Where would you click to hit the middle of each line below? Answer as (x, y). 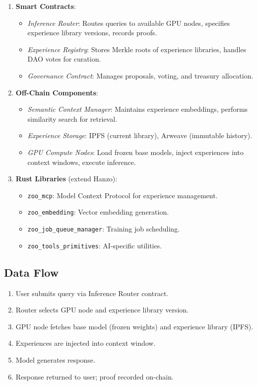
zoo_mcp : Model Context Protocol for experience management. (123, 195)
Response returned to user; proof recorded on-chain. (95, 376)
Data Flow (32, 272)
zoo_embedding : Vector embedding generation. (98, 212)
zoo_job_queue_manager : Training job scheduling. (104, 229)
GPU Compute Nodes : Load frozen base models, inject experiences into (135, 152)
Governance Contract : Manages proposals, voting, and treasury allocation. (140, 75)
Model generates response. (55, 359)
